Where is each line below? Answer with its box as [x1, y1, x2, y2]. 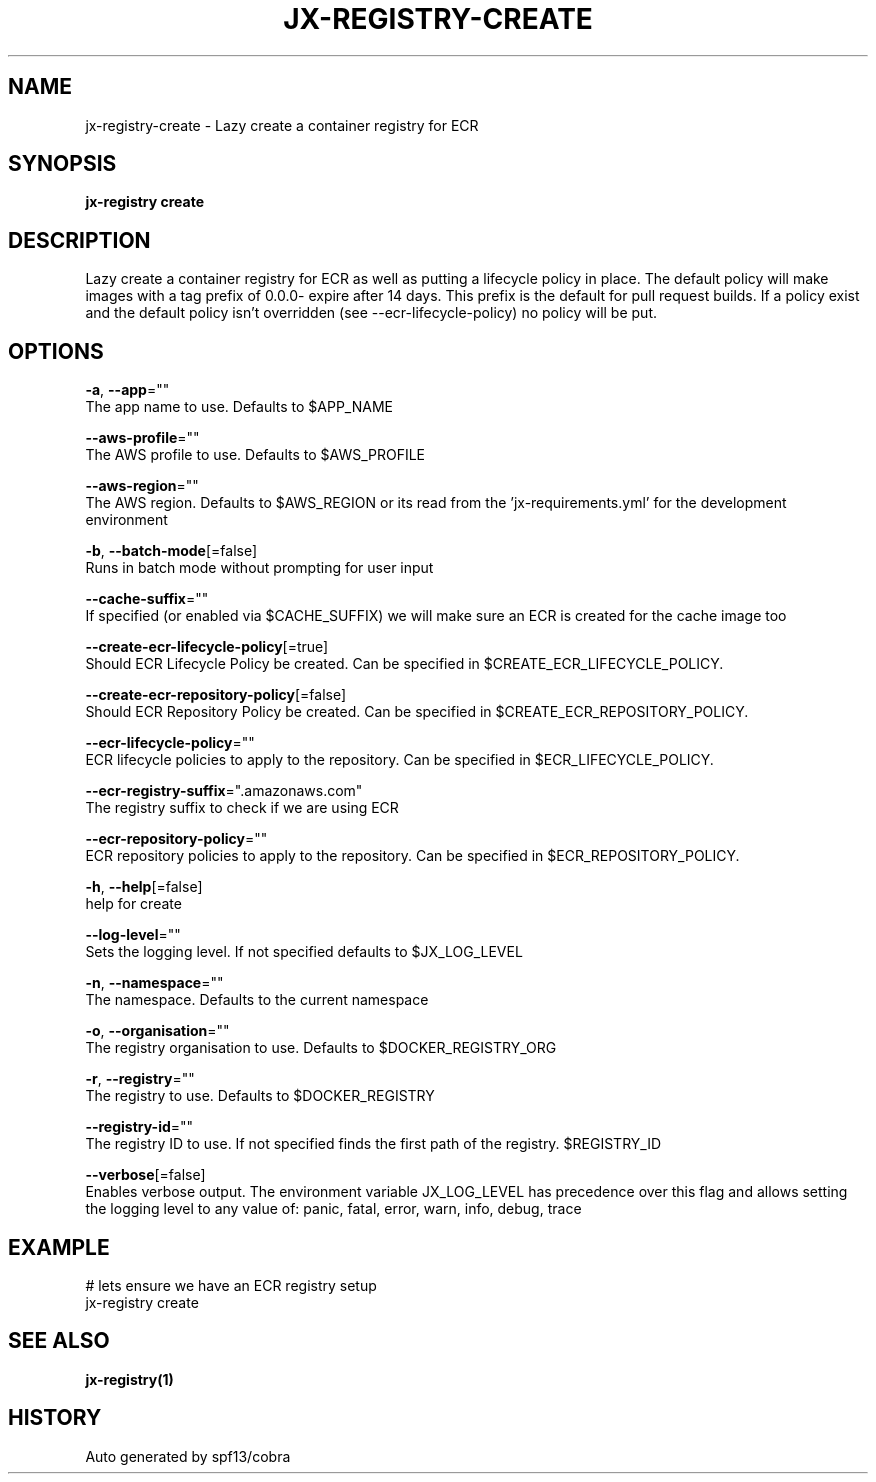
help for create [85, 895, 182, 913]
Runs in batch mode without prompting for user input [85, 559, 434, 577]
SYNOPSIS [8, 151, 117, 177]
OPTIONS [8, 338, 104, 364]
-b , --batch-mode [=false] [85, 542, 258, 560]
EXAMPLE [8, 1234, 110, 1260]
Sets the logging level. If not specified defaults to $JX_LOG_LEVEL [85, 943, 523, 961]
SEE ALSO [8, 1328, 110, 1354]
